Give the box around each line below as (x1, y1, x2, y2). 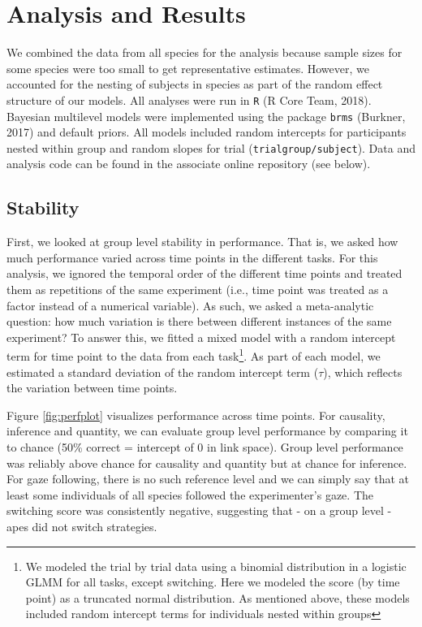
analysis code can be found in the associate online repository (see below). (6, 155, 371, 172)
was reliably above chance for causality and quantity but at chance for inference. (6, 454, 407, 471)
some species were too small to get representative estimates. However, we (6, 59, 369, 76)
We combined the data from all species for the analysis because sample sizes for (6, 44, 403, 61)
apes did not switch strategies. (6, 518, 157, 535)
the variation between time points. (6, 379, 178, 396)
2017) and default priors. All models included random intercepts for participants (6, 123, 407, 141)
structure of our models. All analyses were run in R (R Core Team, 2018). (6, 91, 372, 108)
